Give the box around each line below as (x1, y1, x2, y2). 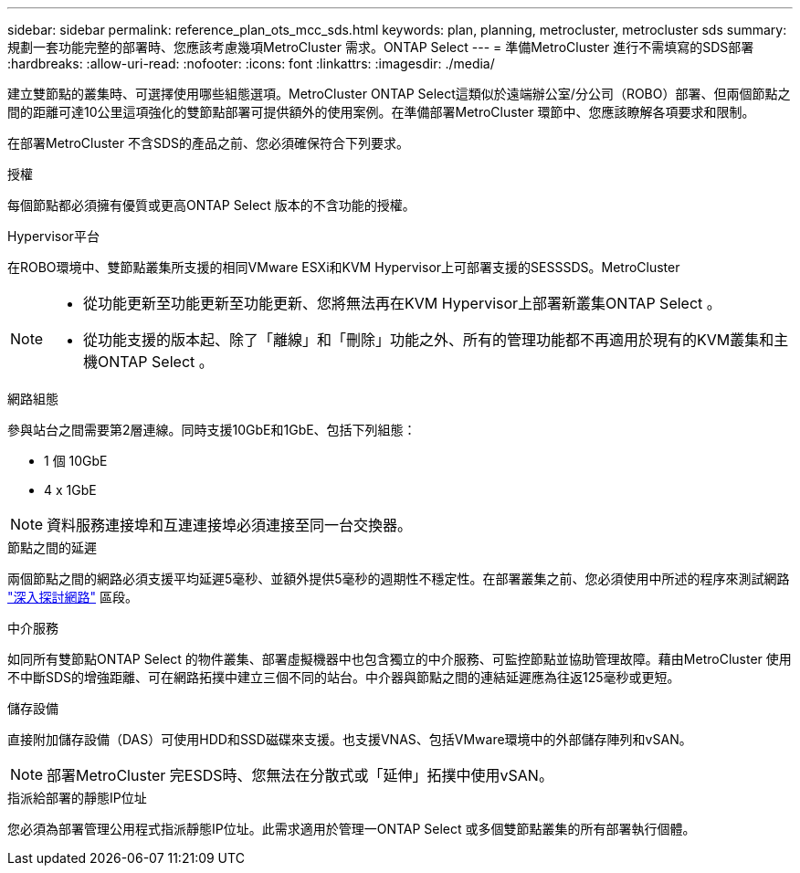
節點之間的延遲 (7, 540, 97, 555)
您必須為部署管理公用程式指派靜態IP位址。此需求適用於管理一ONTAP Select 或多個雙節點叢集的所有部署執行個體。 (7, 821, 696, 836)
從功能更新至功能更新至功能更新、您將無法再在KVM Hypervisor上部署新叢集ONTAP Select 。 (83, 294, 721, 312)
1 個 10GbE (44, 453, 108, 468)
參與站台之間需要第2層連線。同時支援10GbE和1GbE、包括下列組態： (7, 422, 416, 437)
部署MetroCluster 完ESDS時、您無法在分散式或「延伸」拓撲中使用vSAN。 (47, 766, 553, 784)
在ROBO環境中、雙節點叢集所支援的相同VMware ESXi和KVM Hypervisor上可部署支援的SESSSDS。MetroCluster (7, 259, 680, 275)
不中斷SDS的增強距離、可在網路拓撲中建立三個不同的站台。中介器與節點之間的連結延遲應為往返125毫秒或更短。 (7, 669, 680, 685)
